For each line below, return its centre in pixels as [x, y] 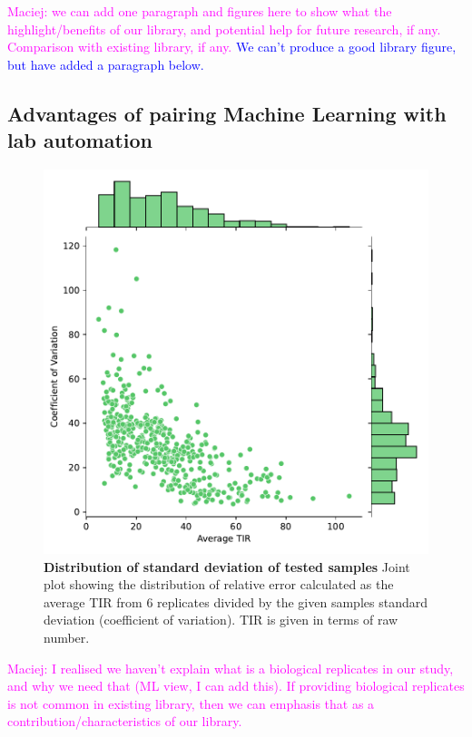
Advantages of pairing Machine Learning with [227, 113]
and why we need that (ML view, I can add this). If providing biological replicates [236, 686]
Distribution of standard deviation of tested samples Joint [227, 566]
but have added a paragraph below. [106, 64]
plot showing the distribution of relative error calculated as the [219, 584]
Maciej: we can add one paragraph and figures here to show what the [200, 11]
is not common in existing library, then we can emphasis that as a [191, 703]
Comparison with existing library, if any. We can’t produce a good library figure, [232, 47]
